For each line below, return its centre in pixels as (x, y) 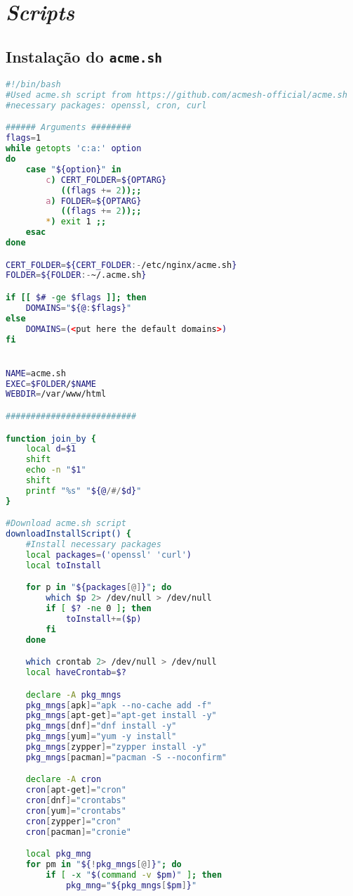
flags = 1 (24, 138)
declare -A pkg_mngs (73, 695)
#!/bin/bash (33, 85)
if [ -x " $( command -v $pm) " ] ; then (134, 875)
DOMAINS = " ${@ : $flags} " (79, 308)
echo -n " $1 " (56, 470)
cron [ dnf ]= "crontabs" (76, 801)
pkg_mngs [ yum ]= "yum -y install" (101, 737)
